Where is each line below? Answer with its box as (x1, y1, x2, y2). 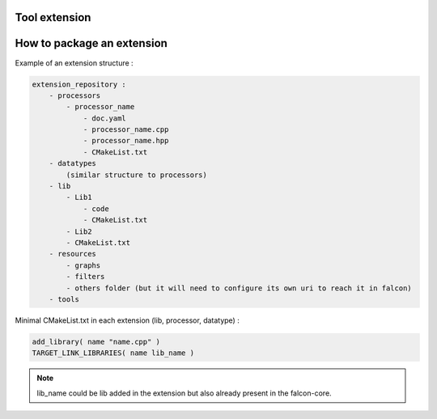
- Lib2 (66, 226, 92, 236)
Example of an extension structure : (15, 57, 134, 68)
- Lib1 (66, 193, 92, 202)
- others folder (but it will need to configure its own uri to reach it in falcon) (66, 283, 412, 293)
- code (83, 204, 109, 214)
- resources (49, 249, 97, 259)
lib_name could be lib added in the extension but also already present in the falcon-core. (36, 388, 332, 398)
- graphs (66, 260, 101, 270)
